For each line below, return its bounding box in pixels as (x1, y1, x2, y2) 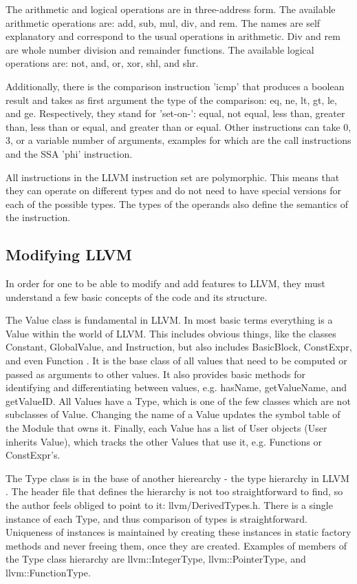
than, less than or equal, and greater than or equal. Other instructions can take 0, (6, 119, 351, 134)
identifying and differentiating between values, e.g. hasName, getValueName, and (6, 380, 347, 395)
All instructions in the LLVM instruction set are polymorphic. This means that (6, 169, 340, 184)
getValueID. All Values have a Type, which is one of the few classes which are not (6, 393, 351, 408)
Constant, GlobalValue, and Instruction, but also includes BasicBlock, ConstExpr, (6, 340, 352, 354)
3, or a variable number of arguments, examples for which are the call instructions (6, 133, 351, 147)
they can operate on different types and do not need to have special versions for (6, 183, 342, 198)
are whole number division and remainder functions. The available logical (6, 42, 314, 56)
